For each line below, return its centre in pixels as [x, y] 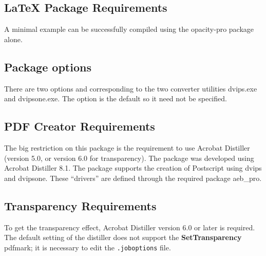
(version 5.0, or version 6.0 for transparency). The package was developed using [129, 158]
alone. [13, 39]
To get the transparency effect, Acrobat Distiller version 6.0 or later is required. [130, 227]
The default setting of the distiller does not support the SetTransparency [123, 237]
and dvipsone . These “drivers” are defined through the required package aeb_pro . [133, 178]
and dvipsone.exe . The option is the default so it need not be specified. [116, 98]
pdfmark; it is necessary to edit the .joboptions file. [88, 247]
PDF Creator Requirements [80, 126]
